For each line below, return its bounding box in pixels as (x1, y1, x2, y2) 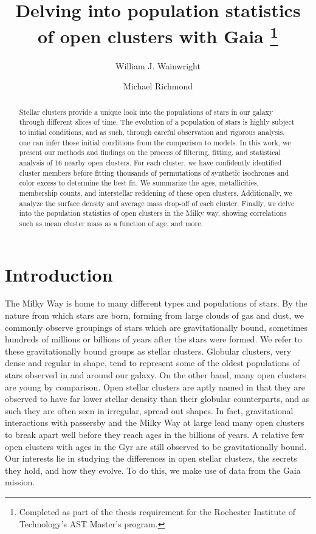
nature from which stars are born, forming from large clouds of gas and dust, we (5, 309, 304, 322)
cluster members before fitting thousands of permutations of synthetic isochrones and (19, 167, 289, 178)
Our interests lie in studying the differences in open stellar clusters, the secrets (5, 452, 297, 465)
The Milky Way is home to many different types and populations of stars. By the (5, 297, 307, 310)
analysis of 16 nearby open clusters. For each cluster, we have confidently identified (19, 157, 282, 167)
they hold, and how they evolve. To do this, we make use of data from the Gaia (5, 463, 301, 476)
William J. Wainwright (115, 59, 201, 72)
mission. (5, 476, 35, 488)
